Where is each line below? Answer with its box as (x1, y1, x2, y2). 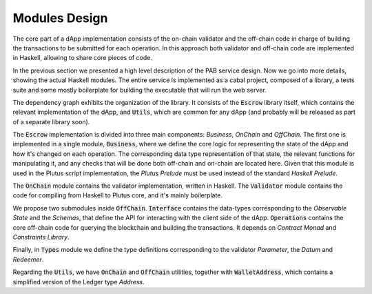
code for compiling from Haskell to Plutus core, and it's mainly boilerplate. (12, 191, 223, 199)
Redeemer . (12, 255, 44, 264)
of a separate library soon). (12, 117, 90, 126)
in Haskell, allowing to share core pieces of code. (12, 54, 153, 62)
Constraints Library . (12, 233, 70, 241)
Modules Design (12, 10, 108, 26)
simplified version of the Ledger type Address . (12, 277, 145, 286)
